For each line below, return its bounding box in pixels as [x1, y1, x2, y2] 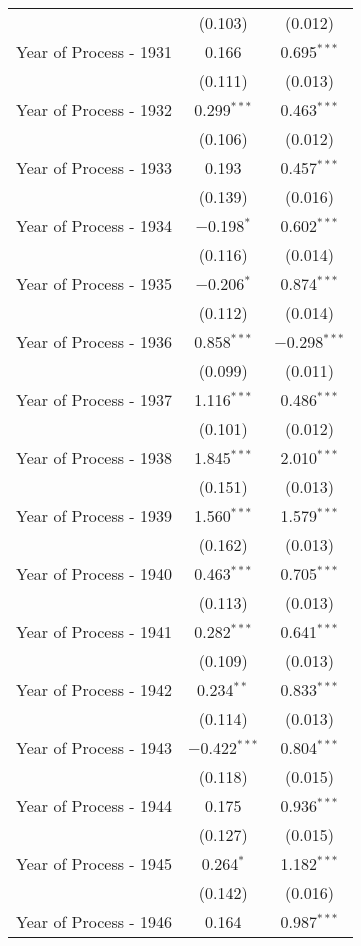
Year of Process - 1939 [16, 504, 173, 527]
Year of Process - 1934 [16, 214, 173, 237]
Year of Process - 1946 [16, 910, 173, 933]
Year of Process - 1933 [16, 156, 173, 179]
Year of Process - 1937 [16, 388, 173, 411]
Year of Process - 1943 [16, 736, 173, 759]
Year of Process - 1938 [16, 446, 173, 469]
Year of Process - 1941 [16, 620, 173, 643]
